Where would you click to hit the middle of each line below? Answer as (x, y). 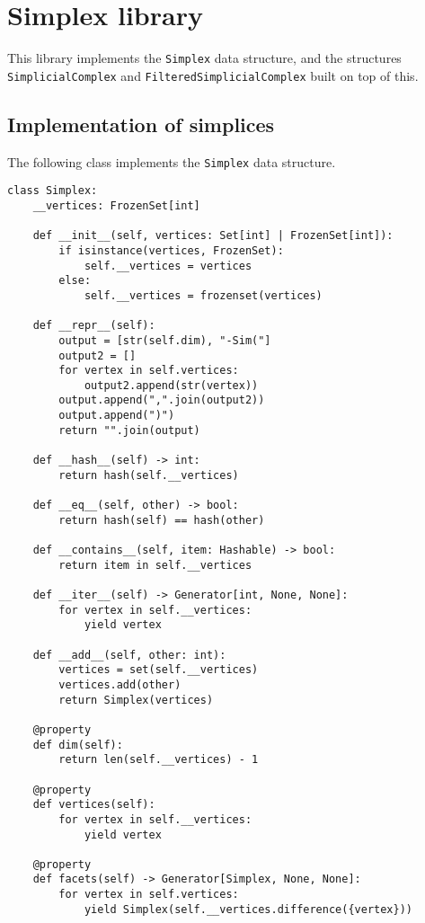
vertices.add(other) (120, 684)
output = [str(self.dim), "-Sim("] (165, 340)
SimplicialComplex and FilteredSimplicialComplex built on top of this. (213, 75)
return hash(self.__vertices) (149, 475)
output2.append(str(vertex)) (171, 385)
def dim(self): (78, 745)
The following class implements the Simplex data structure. (172, 161)
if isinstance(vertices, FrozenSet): (171, 250)
